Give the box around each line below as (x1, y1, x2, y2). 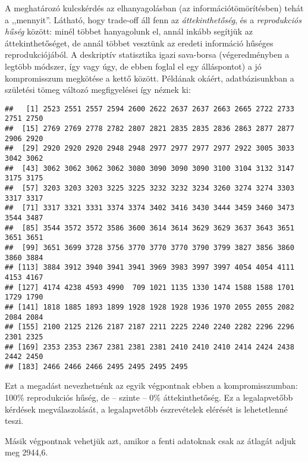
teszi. (5, 414, 24, 427)
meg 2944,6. (5, 446, 48, 458)
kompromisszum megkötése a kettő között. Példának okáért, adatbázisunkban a (5, 71, 294, 84)
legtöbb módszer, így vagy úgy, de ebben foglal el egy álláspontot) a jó (5, 60, 262, 72)
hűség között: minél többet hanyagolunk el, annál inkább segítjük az (5, 25, 253, 38)
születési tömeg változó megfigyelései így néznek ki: (5, 83, 191, 96)
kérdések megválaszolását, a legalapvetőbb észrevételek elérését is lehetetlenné (5, 402, 288, 415)
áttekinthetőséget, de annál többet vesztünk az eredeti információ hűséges (5, 36, 274, 49)
